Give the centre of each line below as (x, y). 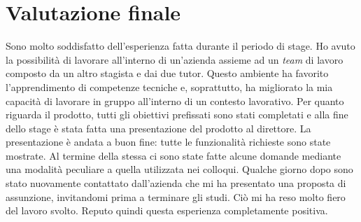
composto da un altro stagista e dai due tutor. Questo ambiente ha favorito (167, 73)
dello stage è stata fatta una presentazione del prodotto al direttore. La (158, 128)
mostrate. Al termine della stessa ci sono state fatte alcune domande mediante (174, 155)
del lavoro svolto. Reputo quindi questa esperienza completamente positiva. (167, 210)
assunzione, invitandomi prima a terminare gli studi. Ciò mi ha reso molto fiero (176, 196)
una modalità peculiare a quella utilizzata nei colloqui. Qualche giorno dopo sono (179, 169)
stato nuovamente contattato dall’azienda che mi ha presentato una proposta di (176, 183)
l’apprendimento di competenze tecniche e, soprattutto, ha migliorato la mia (169, 86)
